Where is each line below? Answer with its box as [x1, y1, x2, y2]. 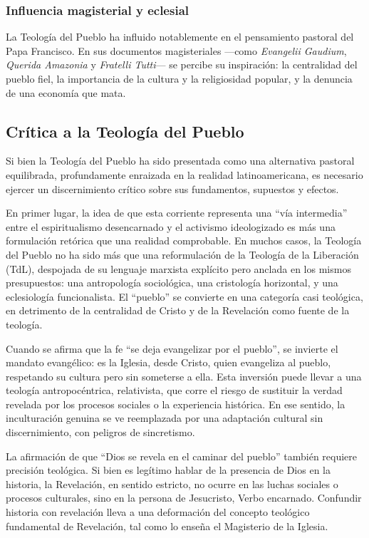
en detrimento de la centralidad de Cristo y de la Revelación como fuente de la [6, 303, 350, 318]
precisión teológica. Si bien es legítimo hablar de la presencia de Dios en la [6, 462, 331, 477]
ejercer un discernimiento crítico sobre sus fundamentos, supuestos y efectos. [6, 181, 339, 196]
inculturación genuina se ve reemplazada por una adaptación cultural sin [6, 410, 323, 425]
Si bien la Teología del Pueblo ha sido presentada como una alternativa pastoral [6, 153, 355, 168]
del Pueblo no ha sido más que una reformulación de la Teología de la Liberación [6, 247, 359, 262]
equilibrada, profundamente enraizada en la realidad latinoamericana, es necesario [6, 167, 363, 182]
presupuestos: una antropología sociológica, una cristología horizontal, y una [6, 275, 338, 290]
